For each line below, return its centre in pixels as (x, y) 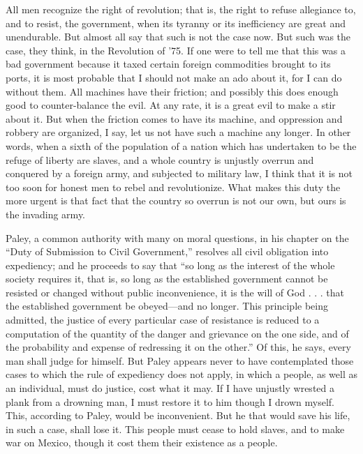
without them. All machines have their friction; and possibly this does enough (172, 91)
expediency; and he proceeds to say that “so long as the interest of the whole (170, 265)
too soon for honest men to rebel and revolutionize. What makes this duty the (173, 187)
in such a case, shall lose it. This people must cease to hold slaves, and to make (175, 429)
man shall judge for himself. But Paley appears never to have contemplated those (180, 360)
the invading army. (46, 214)
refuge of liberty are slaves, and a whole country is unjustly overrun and (160, 159)
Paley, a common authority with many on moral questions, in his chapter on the (177, 237)
